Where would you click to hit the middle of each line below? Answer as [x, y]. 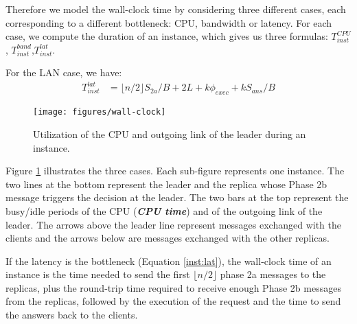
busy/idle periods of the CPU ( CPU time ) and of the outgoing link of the [164, 210]
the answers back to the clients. [72, 315]
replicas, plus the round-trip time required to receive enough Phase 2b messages [173, 287]
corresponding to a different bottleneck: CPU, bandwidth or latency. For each [169, 22]
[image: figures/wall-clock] [100, 112]
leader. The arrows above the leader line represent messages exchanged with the [173, 224]
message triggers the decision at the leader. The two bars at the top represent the [177, 197]
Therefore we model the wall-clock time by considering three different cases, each [176, 9]
